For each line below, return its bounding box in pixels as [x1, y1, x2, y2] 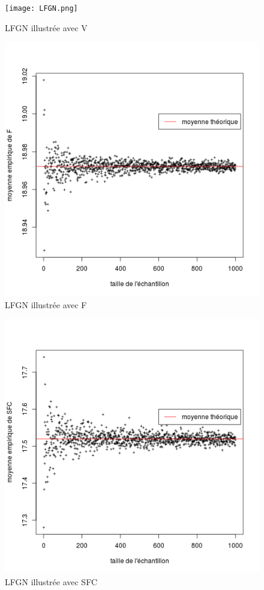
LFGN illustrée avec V [5, 21, 88, 34]
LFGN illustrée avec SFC [5, 576, 97, 588]
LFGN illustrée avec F [5, 298, 87, 311]
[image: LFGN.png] [5, 4, 78, 13]
